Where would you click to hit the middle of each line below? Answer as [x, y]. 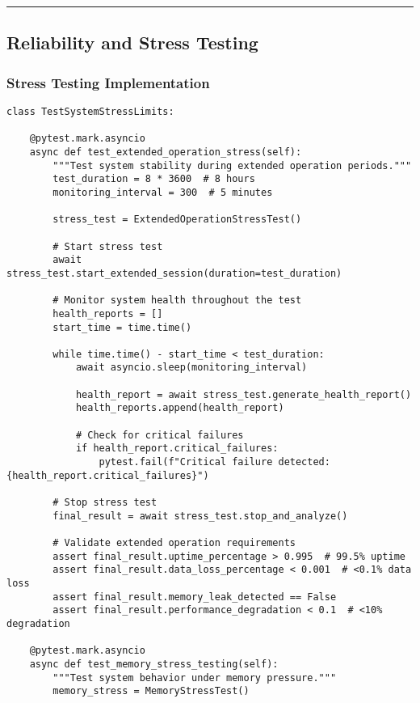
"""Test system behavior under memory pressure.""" [195, 678]
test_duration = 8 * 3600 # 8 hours [154, 179]
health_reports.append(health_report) [180, 408]
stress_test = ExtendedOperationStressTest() [177, 220]
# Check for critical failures [160, 435]
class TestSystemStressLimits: [90, 112]
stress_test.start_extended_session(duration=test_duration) [174, 273]
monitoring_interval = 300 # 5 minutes [163, 192]
